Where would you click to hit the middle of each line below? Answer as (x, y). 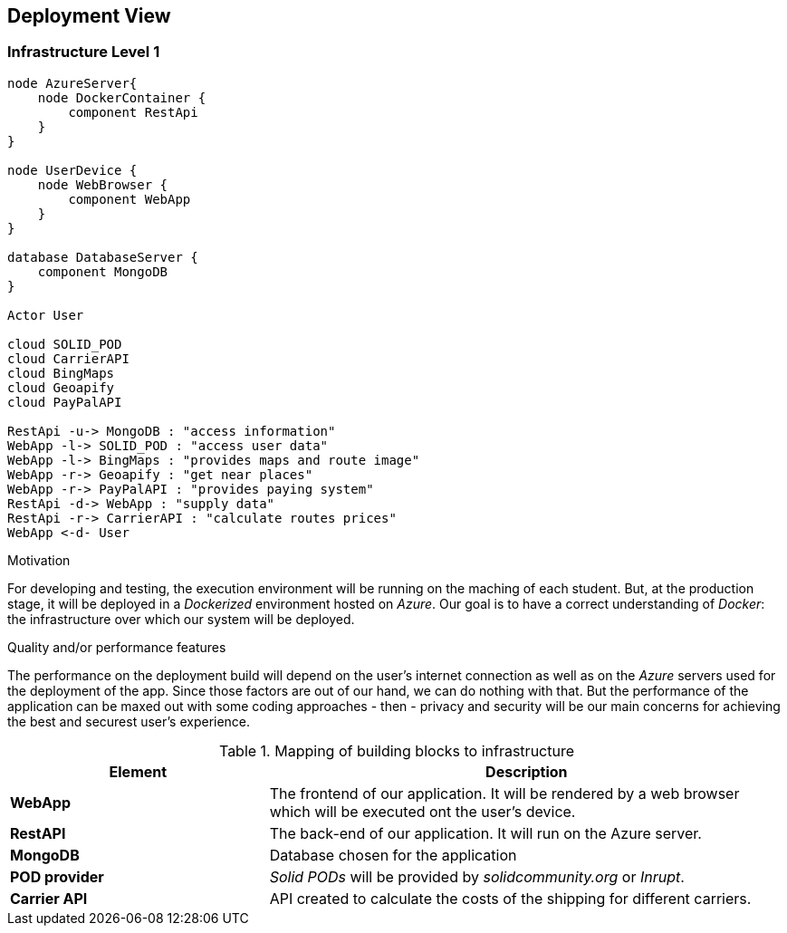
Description (527, 771)
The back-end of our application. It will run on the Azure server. (485, 833)
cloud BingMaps (61, 373)
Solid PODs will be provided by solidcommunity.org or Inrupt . (477, 876)
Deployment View (89, 16)
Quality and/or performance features (117, 647)
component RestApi (133, 112)
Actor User (46, 315)
